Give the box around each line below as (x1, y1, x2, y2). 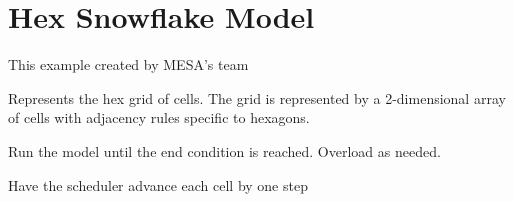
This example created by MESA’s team (8, 54, 249, 75)
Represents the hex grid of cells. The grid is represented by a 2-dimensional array (8, 87, 506, 108)
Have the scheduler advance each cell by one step (8, 174, 308, 195)
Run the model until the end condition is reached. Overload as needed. (8, 140, 441, 161)
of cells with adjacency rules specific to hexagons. (8, 107, 310, 128)
